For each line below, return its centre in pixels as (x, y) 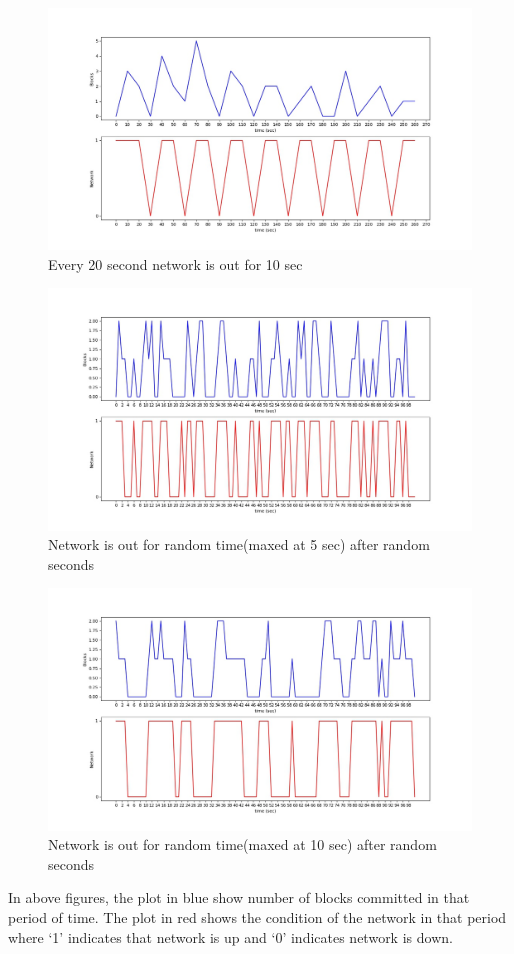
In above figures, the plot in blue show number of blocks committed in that (239, 897)
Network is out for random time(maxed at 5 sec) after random (239, 544)
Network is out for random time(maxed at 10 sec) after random (242, 844)
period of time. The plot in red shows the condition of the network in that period (257, 917)
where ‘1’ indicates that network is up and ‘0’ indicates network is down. (230, 936)
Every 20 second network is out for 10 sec (175, 263)
